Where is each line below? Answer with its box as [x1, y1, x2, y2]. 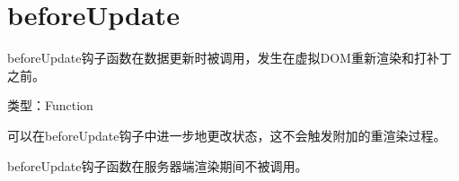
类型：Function [7, 96, 93, 115]
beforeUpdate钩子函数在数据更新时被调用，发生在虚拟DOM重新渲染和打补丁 [7, 48, 452, 67]
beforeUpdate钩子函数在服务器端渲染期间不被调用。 [7, 156, 308, 175]
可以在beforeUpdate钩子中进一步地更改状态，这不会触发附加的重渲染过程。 [7, 125, 446, 144]
